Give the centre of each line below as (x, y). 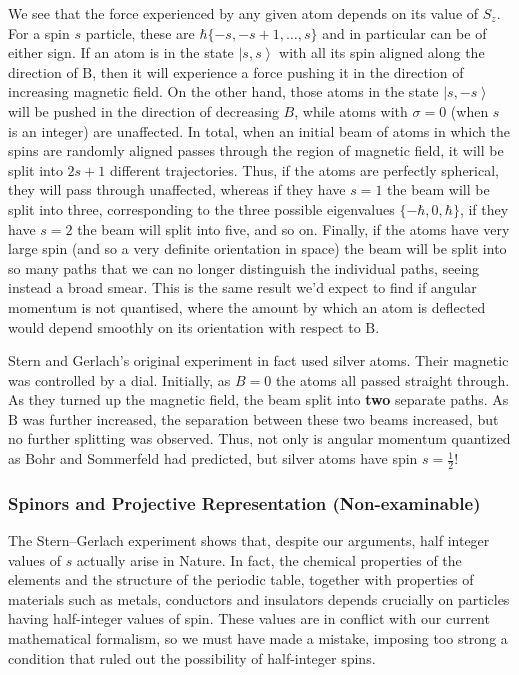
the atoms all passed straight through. (392, 379)
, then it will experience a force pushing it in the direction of (278, 71)
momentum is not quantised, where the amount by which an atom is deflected (247, 306)
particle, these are (140, 32)
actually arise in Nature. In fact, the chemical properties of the (269, 559)
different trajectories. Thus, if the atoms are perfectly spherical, (304, 169)
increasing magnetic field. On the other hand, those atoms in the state (223, 91)
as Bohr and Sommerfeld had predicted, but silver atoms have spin (213, 458)
